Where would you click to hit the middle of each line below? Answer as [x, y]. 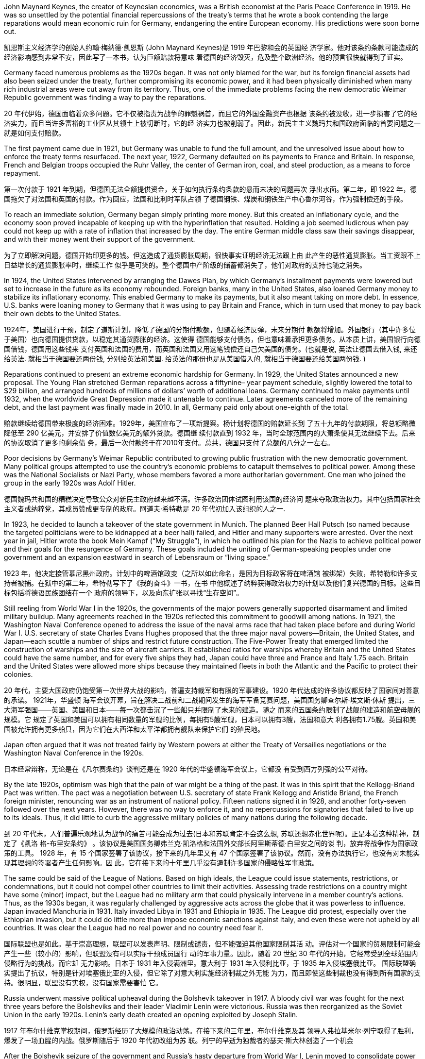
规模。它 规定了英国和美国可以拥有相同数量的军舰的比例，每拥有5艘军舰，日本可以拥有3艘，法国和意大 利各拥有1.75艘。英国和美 [210, 719]
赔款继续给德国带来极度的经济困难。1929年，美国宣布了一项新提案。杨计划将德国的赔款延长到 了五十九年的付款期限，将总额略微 [210, 423]
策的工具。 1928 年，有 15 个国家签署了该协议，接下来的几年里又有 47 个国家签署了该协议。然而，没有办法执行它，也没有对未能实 [212, 853]
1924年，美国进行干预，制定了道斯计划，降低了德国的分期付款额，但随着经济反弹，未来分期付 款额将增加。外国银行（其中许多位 [210, 329]
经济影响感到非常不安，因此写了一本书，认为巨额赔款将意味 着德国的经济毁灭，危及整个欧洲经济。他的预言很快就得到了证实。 [205, 57]
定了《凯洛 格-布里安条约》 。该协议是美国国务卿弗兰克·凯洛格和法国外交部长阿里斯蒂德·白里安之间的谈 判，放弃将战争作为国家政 [211, 843]
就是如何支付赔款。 [34, 133]
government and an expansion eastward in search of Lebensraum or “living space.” [137, 557]
